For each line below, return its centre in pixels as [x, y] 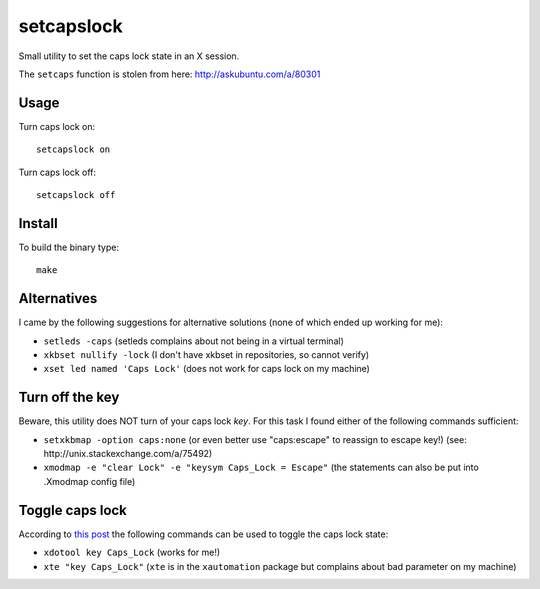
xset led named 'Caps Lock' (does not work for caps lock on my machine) [206, 369]
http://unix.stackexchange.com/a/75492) [128, 454]
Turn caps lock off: [57, 172]
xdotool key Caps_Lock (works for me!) [132, 552]
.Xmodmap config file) [89, 481]
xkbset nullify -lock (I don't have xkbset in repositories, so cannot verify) [206, 354]
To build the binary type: [69, 247]
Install [38, 223]
